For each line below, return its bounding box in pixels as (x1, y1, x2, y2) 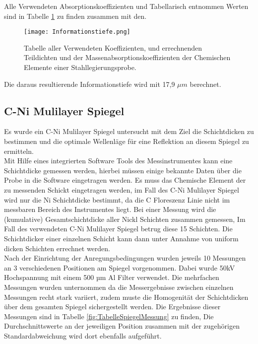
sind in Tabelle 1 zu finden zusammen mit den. (4, 10, 147, 21)
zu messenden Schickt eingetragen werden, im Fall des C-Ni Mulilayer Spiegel (4, 184, 239, 195)
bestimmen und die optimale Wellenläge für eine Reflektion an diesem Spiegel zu (4, 136, 249, 146)
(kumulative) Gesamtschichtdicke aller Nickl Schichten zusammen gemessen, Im (4, 213, 246, 224)
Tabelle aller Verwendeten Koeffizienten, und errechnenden (24, 42, 202, 53)
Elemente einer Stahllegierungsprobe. (24, 62, 136, 72)
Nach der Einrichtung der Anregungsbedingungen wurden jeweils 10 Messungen (4, 253, 246, 263)
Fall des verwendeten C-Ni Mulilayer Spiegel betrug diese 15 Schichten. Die (4, 223, 233, 234)
